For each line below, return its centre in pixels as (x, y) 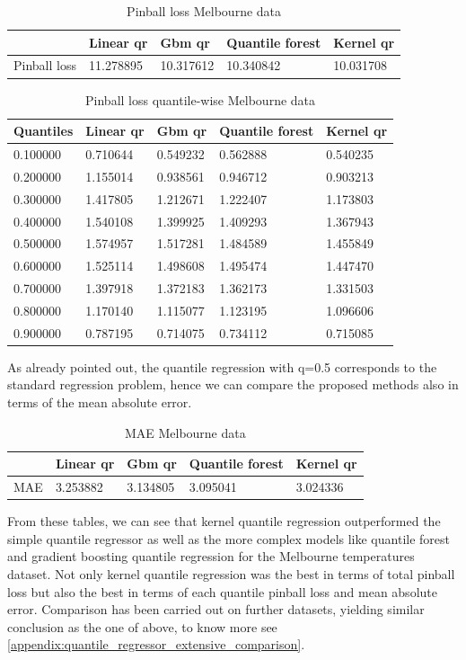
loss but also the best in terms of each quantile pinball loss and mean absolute (222, 591)
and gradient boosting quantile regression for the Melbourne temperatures (211, 556)
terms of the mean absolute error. (100, 402)
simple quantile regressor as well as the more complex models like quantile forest (229, 538)
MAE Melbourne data (185, 432)
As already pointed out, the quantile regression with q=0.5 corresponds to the (222, 366)
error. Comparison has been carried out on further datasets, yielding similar (216, 609)
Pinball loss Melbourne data (204, 11)
